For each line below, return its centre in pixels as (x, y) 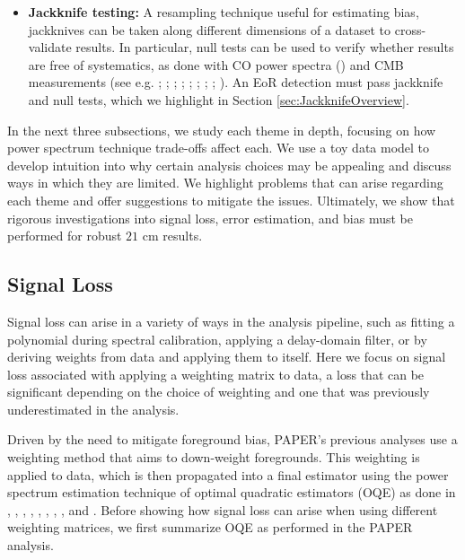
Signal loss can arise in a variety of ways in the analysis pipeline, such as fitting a (231, 321)
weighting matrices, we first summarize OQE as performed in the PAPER (210, 527)
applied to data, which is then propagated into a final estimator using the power (228, 474)
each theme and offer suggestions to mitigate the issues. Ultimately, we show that (231, 200)
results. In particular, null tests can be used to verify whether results (265, 47)
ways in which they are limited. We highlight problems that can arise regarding (225, 183)
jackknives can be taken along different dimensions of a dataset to (210, 29)
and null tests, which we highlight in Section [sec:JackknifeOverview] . (219, 99)
